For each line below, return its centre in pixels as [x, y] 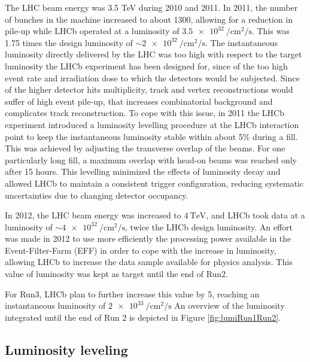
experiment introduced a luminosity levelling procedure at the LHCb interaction [152, 124]
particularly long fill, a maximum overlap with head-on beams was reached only [151, 159]
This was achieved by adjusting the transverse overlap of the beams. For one [145, 148]
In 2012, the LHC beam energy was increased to [93, 215]
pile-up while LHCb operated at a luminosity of [92, 31]
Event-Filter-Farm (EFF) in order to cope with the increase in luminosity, [141, 250]
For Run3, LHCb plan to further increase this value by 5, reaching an [132, 293]
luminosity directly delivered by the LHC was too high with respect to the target [154, 54]
